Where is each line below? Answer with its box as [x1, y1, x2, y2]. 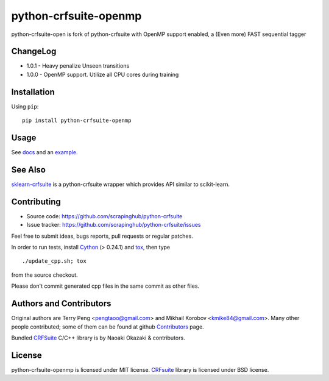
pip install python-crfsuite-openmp [22, 117, 132, 124]
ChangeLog [11, 46, 57, 57]
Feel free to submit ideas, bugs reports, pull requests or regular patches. [11, 232, 193, 240]
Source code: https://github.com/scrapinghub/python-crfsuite [26, 212, 183, 219]
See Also [11, 165, 46, 175]
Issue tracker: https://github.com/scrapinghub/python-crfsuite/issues [26, 221, 201, 229]
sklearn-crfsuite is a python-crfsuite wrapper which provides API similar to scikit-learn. [11, 180, 230, 188]
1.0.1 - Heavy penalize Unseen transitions [26, 62, 130, 69]
